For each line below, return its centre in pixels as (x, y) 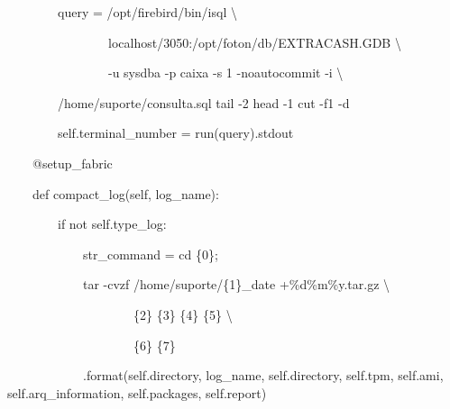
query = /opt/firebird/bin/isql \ (147, 12)
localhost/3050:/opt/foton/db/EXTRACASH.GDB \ (254, 42)
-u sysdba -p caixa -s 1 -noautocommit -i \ (225, 73)
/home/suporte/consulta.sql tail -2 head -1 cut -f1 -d (203, 102)
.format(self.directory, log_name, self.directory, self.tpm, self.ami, (263, 375)
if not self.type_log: (112, 224)
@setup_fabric (72, 163)
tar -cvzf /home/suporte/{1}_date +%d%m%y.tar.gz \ (236, 284)
